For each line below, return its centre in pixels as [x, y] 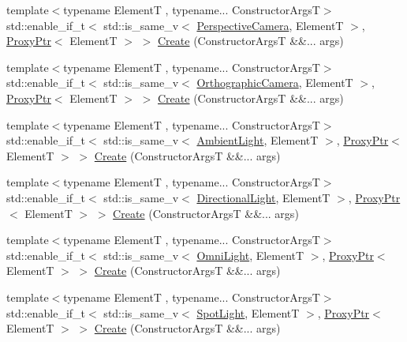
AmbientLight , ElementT [258, 140]
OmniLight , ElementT [250, 255]
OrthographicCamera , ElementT [275, 83]
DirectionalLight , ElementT [263, 197]
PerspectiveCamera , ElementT [270, 25]
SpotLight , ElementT [248, 312]
